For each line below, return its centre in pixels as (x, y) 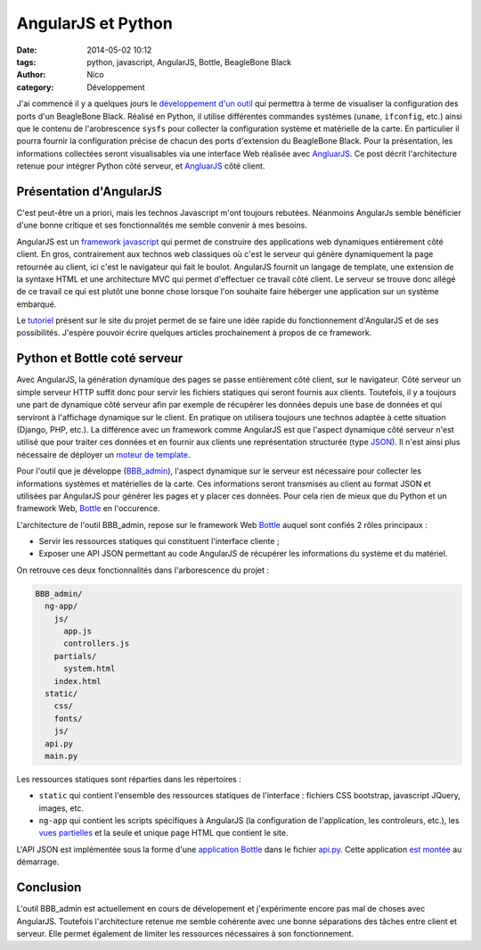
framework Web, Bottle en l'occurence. (88, 508)
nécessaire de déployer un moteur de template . (103, 454)
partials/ (75, 656)
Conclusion (49, 888)
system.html (90, 669)
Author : (31, 75)
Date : (27, 50)
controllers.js (97, 644)
